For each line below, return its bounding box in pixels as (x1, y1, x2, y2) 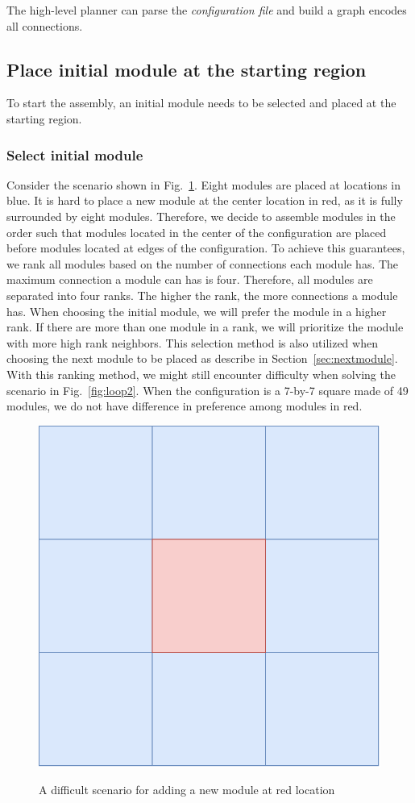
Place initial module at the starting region (6, 56, 367, 81)
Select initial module (6, 144, 143, 164)
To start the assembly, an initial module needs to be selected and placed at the (6, 94, 396, 111)
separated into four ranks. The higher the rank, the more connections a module (6, 286, 398, 303)
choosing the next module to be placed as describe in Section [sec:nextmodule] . (6, 350, 398, 367)
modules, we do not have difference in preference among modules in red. (6, 397, 363, 414)
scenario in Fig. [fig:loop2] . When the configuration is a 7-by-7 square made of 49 (6, 381, 409, 398)
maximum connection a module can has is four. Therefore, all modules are (6, 271, 373, 288)
